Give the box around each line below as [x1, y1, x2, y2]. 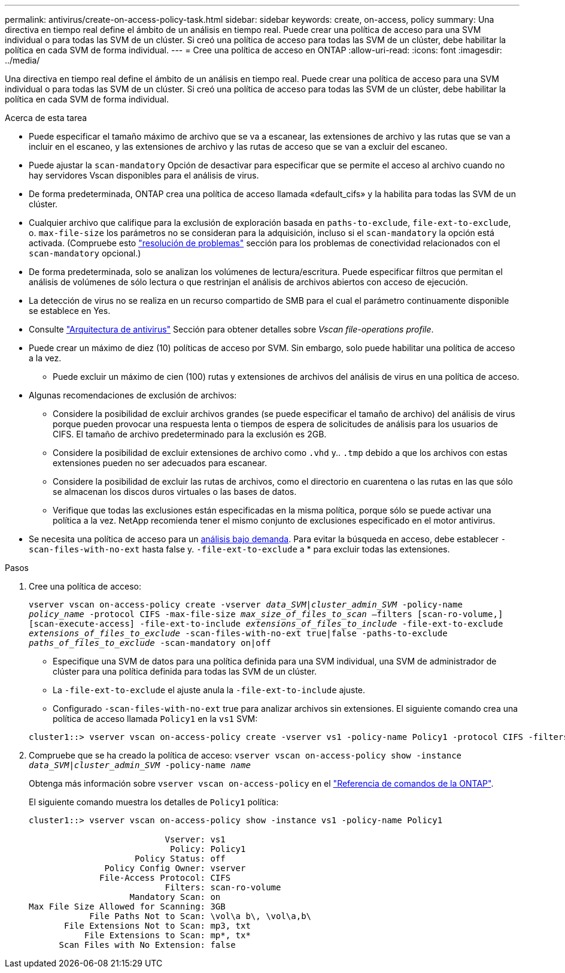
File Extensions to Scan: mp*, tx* [84, 930, 251, 940]
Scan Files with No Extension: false [59, 940, 236, 950]
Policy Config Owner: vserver [104, 863, 246, 873]
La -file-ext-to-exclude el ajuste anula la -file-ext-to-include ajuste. [53, 685, 366, 695]
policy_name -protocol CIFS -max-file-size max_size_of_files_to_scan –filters [29, 609, 412, 619]
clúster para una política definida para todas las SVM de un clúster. [53, 666, 317, 676]
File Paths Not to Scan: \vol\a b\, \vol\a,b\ [89, 911, 312, 921]
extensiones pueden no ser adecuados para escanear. [53, 458, 267, 468]
